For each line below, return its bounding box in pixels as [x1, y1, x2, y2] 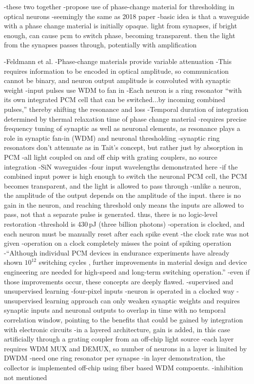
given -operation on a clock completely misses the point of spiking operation [4, 238, 232, 248]
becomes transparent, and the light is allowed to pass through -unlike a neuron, [4, 180, 241, 191]
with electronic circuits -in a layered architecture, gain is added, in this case [4, 324, 231, 334]
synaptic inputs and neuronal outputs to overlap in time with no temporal [4, 305, 226, 315]
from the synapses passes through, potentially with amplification [4, 40, 197, 50]
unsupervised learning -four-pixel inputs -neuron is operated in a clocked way [4, 286, 234, 296]
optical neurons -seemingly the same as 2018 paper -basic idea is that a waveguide [4, 11, 249, 21]
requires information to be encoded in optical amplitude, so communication [4, 65, 229, 76]
